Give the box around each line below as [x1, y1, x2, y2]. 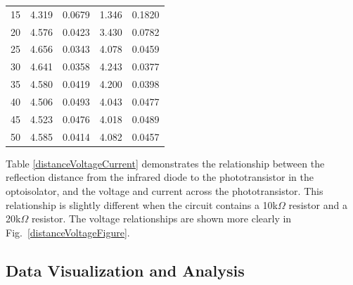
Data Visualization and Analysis [6, 259, 245, 281]
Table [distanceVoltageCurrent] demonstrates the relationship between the [6, 156, 325, 170]
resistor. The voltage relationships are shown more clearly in [31, 211, 292, 226]
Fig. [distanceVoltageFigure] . [6, 224, 130, 239]
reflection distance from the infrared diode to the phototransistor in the [6, 170, 314, 184]
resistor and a [288, 197, 347, 212]
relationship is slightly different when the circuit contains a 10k [6, 197, 278, 212]
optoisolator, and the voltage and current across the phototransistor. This [6, 183, 323, 198]
